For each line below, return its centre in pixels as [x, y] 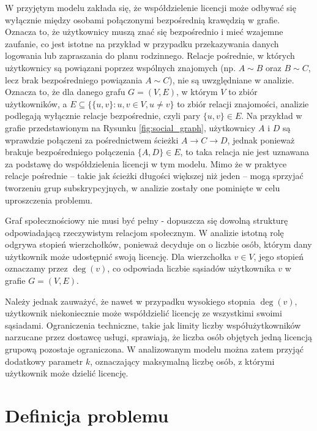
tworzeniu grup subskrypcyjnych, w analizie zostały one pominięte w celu [143, 187]
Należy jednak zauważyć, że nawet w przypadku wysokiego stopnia [130, 301]
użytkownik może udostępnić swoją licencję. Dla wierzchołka [118, 256]
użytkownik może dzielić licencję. [67, 373]
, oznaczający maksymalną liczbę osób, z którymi [182, 361]
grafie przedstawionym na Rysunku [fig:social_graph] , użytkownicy [130, 127]
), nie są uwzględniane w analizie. [232, 79]
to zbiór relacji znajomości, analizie [243, 103]
